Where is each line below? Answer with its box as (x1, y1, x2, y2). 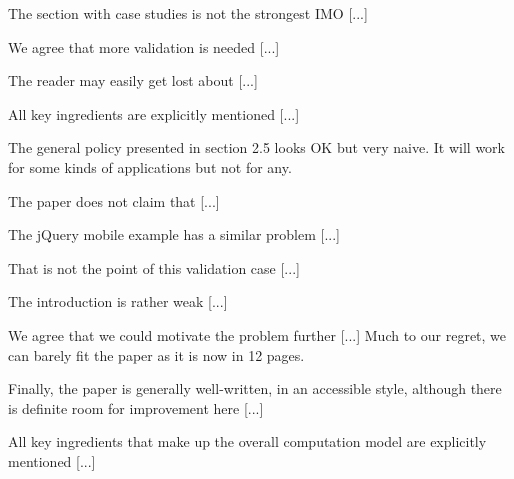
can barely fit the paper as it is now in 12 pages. (8, 344, 305, 365)
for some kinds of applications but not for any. (8, 156, 292, 177)
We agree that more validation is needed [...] (8, 36, 280, 57)
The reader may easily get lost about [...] (8, 70, 258, 91)
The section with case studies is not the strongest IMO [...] (8, 3, 368, 23)
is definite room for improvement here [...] (8, 397, 264, 418)
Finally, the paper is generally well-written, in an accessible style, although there (8, 378, 502, 399)
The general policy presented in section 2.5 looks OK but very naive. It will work (8, 137, 505, 158)
